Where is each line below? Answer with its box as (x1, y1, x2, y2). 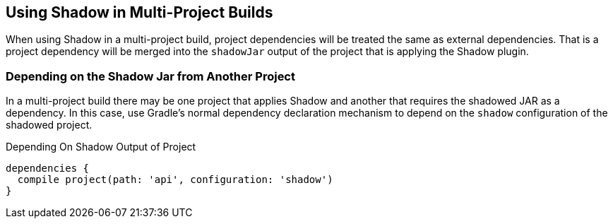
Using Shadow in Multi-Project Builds (6, 4, 273, 21)
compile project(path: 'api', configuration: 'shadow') (17, 174, 333, 186)
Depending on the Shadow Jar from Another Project (6, 69, 295, 83)
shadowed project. (6, 119, 93, 131)
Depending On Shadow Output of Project (6, 141, 196, 153)
